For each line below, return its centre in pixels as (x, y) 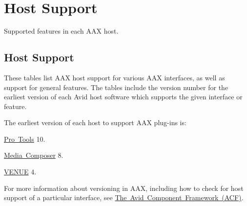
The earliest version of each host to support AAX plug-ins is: (95, 122)
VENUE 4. (20, 172)
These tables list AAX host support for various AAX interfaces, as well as (114, 77)
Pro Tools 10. (25, 139)
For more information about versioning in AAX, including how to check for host (124, 188)
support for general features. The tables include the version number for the (116, 87)
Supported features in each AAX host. (61, 31)
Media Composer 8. (34, 155)
